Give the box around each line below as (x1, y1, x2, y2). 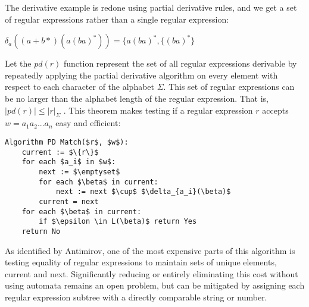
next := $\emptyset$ (39, 167, 120, 176)
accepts (262, 104, 289, 116)
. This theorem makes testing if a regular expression (63, 104, 253, 116)
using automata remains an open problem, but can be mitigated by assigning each (5, 279, 305, 292)
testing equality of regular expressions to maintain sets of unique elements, (5, 256, 277, 268)
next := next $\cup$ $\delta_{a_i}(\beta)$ (55, 187, 231, 196)
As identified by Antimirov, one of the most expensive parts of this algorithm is (5, 244, 295, 256)
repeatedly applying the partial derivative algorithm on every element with (5, 68, 278, 81)
